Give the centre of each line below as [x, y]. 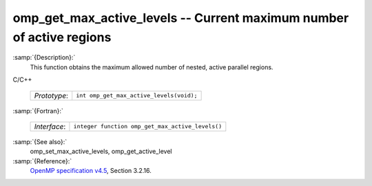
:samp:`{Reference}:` [42, 161]
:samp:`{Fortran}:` [38, 111]
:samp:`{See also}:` [40, 141]
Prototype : [51, 95]
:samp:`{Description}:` [44, 58]
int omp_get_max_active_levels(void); [137, 96]
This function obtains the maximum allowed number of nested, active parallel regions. [152, 67]
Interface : [50, 126]
